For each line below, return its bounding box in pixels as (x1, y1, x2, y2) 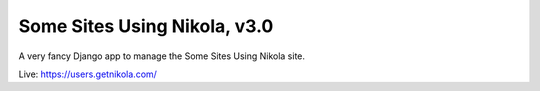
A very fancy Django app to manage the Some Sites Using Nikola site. (18, 50, 305, 62)
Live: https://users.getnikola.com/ (18, 68, 157, 80)
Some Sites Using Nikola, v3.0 (18, 15, 274, 37)
